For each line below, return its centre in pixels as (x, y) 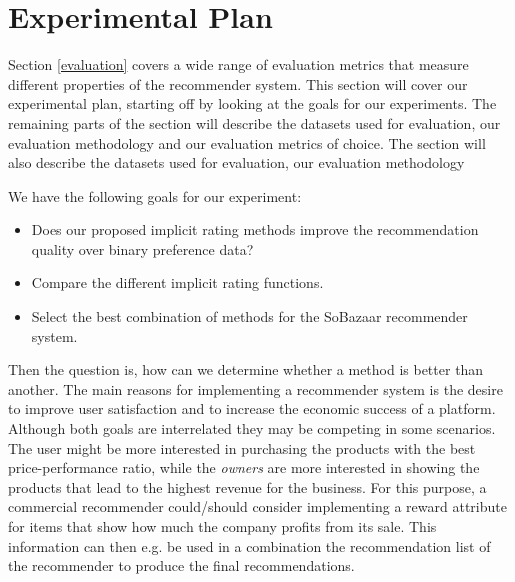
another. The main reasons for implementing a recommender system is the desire (255, 388)
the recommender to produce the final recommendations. (181, 565)
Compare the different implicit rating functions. (177, 282)
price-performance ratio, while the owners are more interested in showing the (244, 467)
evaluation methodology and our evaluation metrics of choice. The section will (247, 142)
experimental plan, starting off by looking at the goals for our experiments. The (252, 103)
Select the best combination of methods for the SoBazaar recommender (249, 316)
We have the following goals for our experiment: (155, 195)
